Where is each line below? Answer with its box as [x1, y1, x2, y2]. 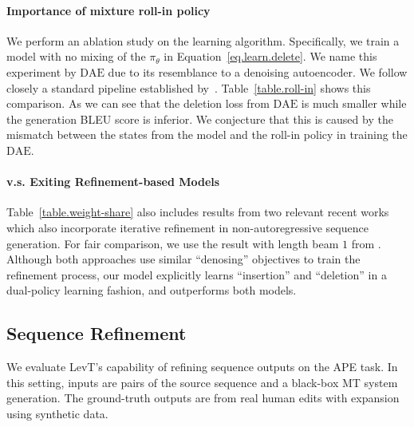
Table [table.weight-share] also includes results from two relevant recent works [6, 204, 389, 220]
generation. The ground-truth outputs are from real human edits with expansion [6, 389, 400, 406]
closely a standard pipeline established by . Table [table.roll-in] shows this [6, 79, 371, 96]
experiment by [6, 63, 77, 80]
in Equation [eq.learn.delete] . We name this [164, 48, 377, 65]
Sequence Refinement [6, 321, 187, 346]
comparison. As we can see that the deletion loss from [6, 95, 270, 112]
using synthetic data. [6, 405, 108, 421]
